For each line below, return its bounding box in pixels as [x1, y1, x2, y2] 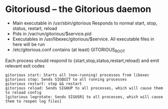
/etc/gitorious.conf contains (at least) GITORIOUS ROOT [12, 46, 126, 53]
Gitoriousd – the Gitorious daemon [5, 3, 151, 15]
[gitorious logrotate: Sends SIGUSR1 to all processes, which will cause [5, 94, 163, 99]
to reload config [5, 90, 42, 95]
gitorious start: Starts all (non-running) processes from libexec [5, 72, 150, 77]
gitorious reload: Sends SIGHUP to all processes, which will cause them [5, 85, 163, 90]
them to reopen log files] [5, 98, 62, 103]
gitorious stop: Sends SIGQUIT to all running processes [5, 76, 127, 82]
